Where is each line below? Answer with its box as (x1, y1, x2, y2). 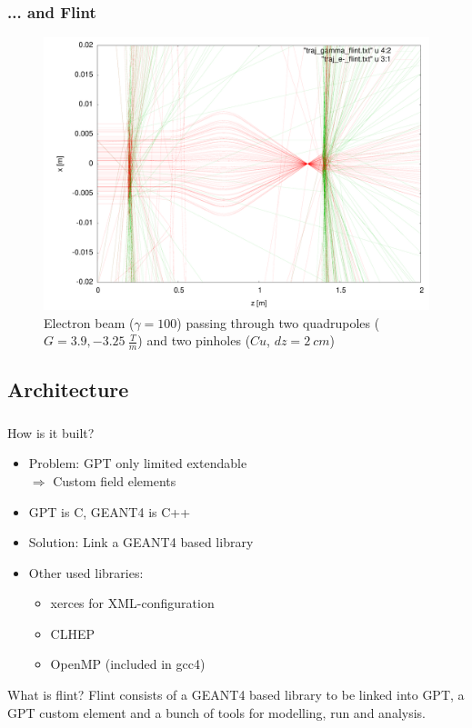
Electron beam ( (44, 313, 135, 332)
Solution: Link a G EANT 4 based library (28, 533, 254, 552)
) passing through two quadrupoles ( (176, 313, 380, 332)
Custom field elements (53, 471, 176, 490)
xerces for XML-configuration (50, 593, 215, 613)
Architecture (7, 375, 129, 404)
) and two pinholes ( (137, 331, 251, 350)
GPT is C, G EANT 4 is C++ (28, 502, 191, 521)
